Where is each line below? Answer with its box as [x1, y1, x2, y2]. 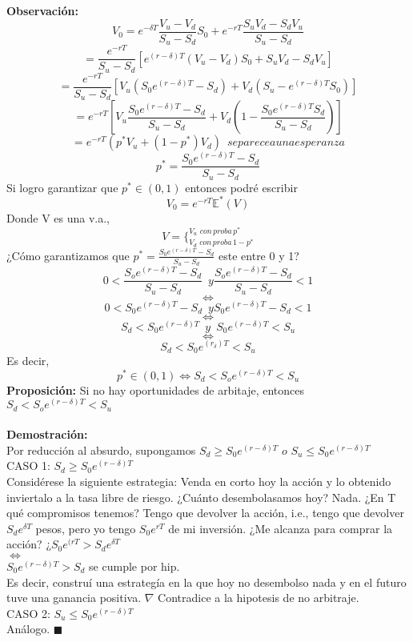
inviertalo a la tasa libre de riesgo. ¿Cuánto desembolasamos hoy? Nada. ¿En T [6, 488, 396, 505]
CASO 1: [6, 457, 50, 474]
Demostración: [6, 426, 88, 443]
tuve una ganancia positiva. [6, 589, 142, 606]
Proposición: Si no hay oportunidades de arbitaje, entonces [6, 381, 304, 398]
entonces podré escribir [185, 179, 298, 195]
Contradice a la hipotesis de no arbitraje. [158, 589, 359, 606]
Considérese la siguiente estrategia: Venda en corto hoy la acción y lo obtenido [6, 473, 391, 490]
